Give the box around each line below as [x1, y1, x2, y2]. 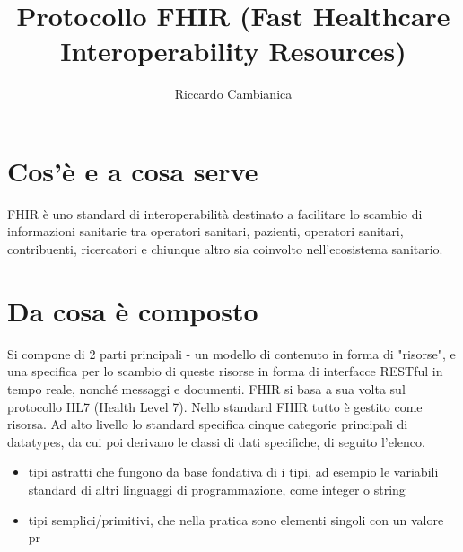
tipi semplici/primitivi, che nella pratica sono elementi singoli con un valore [28, 510, 444, 529]
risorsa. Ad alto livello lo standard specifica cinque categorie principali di [7, 415, 408, 434]
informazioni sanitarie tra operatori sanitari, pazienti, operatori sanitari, [7, 222, 404, 241]
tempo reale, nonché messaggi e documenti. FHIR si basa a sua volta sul [7, 379, 406, 398]
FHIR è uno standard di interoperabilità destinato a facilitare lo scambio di [7, 204, 423, 223]
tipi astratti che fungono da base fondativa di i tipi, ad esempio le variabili [28, 462, 439, 481]
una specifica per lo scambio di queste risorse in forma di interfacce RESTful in [7, 362, 443, 381]
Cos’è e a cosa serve [7, 152, 258, 188]
